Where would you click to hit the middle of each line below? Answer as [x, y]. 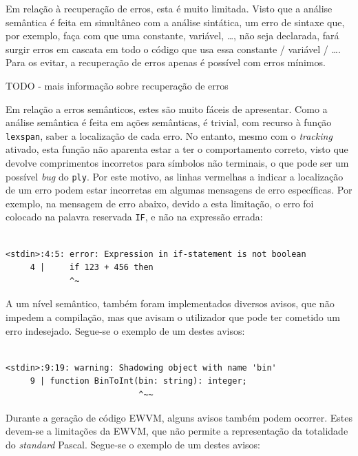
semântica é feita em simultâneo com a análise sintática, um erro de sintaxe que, [175, 22]
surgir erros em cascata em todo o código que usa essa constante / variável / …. [173, 49]
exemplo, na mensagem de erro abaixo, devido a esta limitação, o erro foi [160, 203]
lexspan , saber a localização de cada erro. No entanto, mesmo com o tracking [169, 135]
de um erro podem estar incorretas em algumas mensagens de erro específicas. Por [179, 190]
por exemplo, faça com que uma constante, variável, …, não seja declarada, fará [172, 35]
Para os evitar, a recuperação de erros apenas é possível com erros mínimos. [166, 62]
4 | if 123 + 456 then [92, 268]
